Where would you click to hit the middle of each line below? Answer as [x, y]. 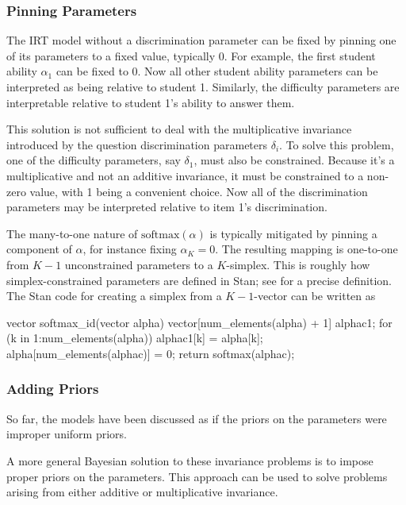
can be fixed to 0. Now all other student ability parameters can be [217, 71]
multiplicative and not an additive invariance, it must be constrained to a [185, 175]
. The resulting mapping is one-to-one [306, 249]
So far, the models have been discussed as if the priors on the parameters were [197, 418]
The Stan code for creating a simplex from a [114, 296]
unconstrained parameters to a [139, 264]
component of [39, 249]
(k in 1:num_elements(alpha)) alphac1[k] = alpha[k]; [135, 338]
